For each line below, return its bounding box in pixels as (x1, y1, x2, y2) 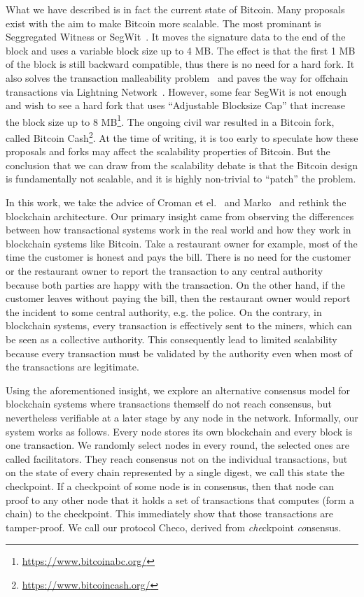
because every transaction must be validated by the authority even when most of (6, 345, 353, 360)
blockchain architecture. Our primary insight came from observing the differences (6, 208, 354, 223)
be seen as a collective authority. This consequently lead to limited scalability (6, 331, 337, 346)
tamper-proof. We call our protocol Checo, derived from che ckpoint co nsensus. (6, 519, 342, 534)
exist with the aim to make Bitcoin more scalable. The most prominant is (6, 15, 321, 30)
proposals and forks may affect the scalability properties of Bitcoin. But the (6, 144, 330, 159)
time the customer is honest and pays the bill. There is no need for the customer (6, 250, 351, 264)
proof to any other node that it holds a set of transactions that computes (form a (6, 492, 354, 507)
